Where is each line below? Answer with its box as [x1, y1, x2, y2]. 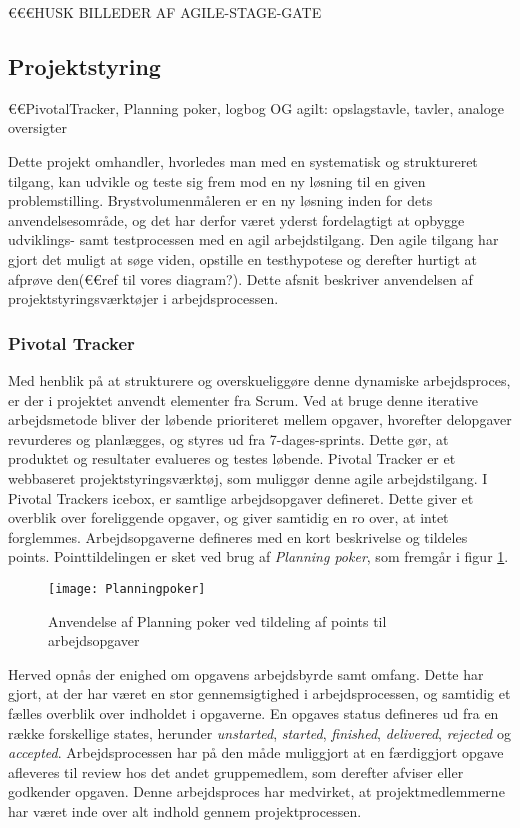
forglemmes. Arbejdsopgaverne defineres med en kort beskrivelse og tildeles [8, 526, 468, 547]
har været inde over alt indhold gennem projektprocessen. [8, 800, 362, 821]
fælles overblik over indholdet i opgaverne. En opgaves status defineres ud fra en [8, 702, 499, 723]
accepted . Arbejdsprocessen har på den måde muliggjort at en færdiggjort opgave [8, 742, 504, 763]
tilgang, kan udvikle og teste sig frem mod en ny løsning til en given [8, 170, 426, 191]
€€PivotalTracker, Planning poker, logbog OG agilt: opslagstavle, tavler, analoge [8, 97, 504, 118]
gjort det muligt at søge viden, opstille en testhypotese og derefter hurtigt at [8, 248, 478, 269]
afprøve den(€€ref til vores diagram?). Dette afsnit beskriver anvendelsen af [8, 268, 473, 289]
